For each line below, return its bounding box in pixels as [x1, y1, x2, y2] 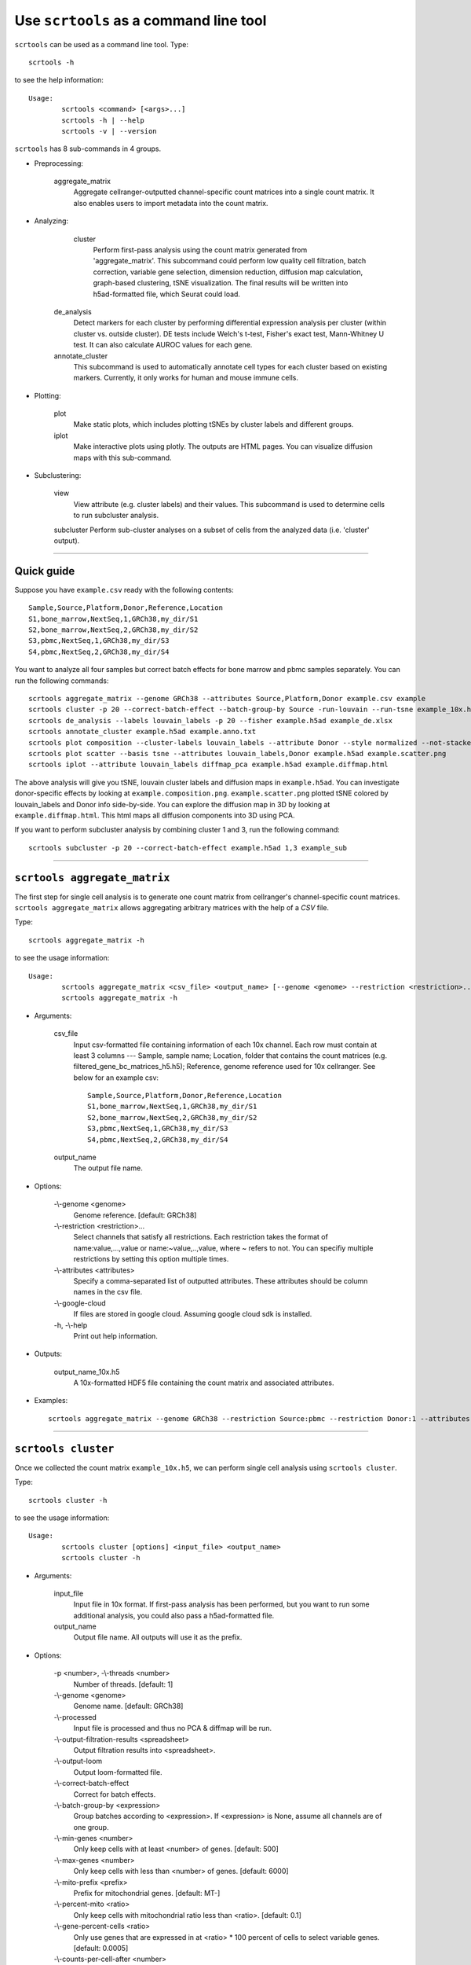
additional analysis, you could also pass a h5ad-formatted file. [73, 1611, 275, 1620]
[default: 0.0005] [73, 1944, 129, 1952]
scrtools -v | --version [61, 127, 157, 135]
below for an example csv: [73, 1073, 159, 1082]
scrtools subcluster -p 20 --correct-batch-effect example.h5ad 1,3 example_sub [28, 843, 348, 852]
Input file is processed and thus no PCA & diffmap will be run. [73, 1724, 272, 1733]
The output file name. [73, 1163, 143, 1173]
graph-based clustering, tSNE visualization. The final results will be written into [93, 278, 349, 288]
